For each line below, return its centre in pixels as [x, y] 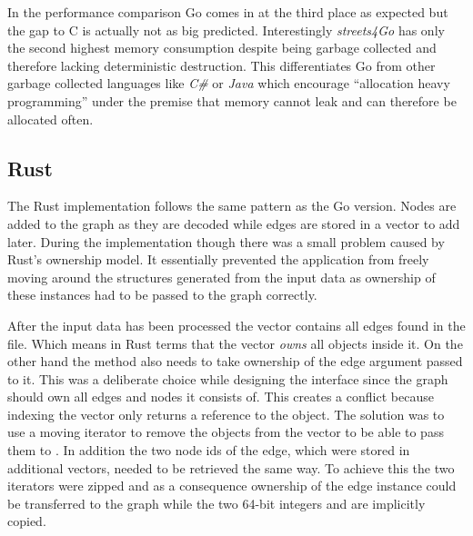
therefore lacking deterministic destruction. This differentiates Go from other [221, 65]
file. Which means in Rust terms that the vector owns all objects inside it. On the [235, 343]
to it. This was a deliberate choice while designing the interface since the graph [228, 378]
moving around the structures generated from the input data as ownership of [221, 277]
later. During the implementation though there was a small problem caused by [226, 241]
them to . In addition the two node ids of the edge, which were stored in [209, 450]
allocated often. [50, 119]
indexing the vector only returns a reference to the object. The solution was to [226, 414]
